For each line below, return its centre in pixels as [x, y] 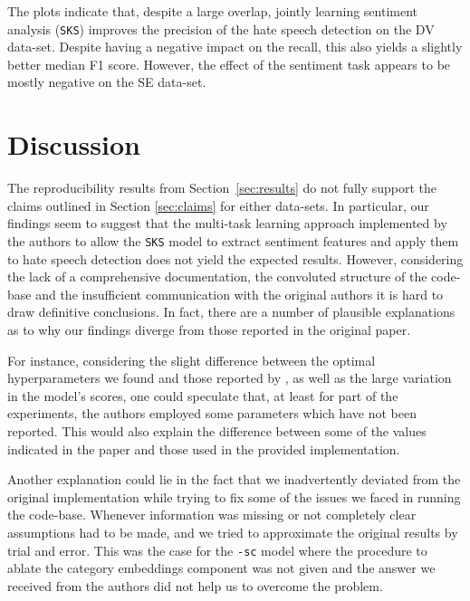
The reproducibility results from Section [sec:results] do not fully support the [222, 188]
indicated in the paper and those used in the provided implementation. [204, 448]
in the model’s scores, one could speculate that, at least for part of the [203, 395]
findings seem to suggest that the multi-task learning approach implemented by [227, 223]
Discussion [74, 144]
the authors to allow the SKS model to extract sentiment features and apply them [233, 240]
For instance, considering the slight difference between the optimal [192, 360]
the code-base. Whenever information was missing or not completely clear [212, 515]
